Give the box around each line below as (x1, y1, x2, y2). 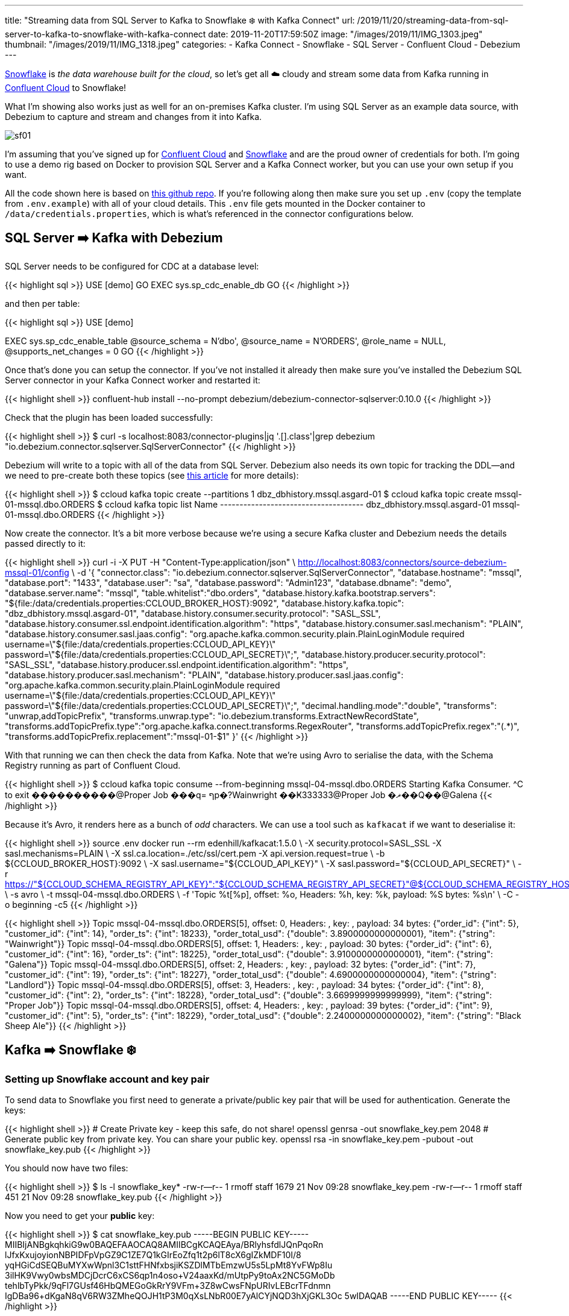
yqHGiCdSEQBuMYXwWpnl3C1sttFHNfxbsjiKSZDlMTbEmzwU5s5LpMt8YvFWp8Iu (5, 1260, 333, 1271)
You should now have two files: (5, 1163, 128, 1174)
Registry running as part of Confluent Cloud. (5, 760, 181, 770)
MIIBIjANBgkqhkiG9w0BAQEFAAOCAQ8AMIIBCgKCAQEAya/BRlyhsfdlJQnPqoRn (5, 1239, 324, 1250)
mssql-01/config (5, 567, 69, 578)
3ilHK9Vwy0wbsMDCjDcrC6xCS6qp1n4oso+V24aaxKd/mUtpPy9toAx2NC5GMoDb (5, 1270, 335, 1281)
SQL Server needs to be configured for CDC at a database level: (5, 260, 259, 271)
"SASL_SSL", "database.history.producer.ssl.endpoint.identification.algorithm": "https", (5, 659, 348, 670)
